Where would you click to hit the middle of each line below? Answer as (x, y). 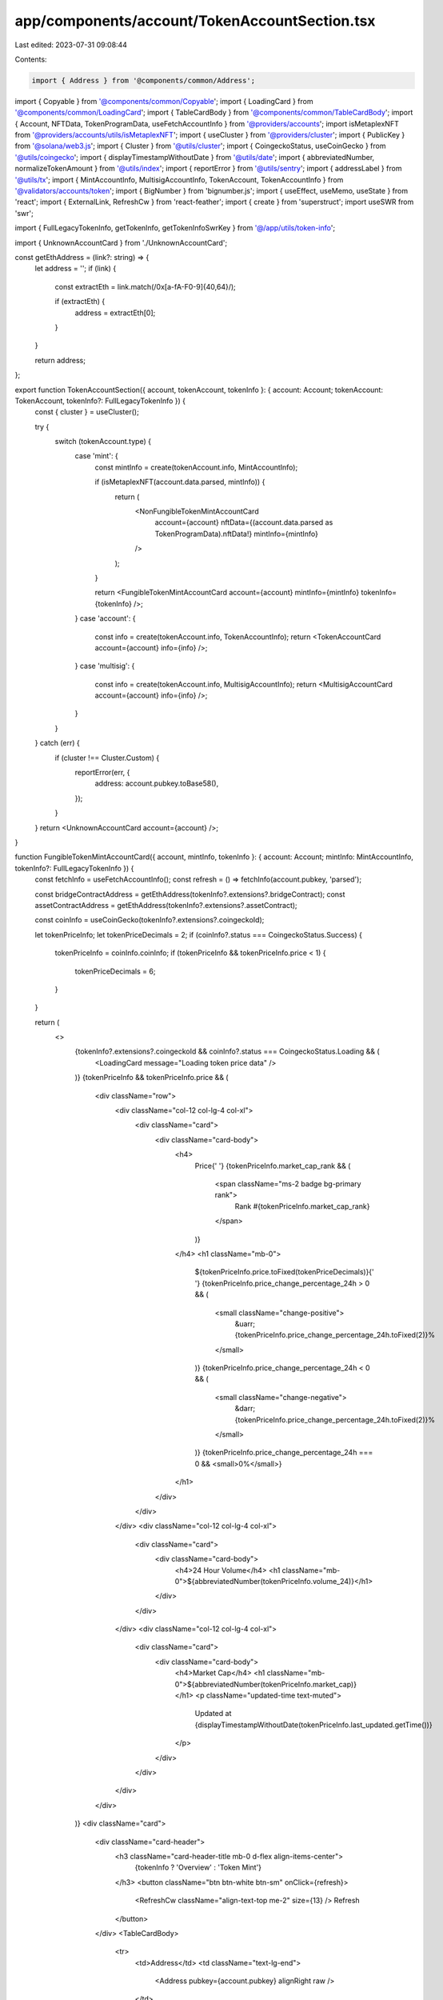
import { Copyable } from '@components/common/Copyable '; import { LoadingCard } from (164, 101)
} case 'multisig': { (105, 666)
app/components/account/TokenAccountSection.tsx (195, 21)
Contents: (31, 59)
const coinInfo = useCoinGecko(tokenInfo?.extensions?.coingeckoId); (150, 920)
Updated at (213, 1714)
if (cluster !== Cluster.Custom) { (107, 758)
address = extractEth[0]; (115, 313)
